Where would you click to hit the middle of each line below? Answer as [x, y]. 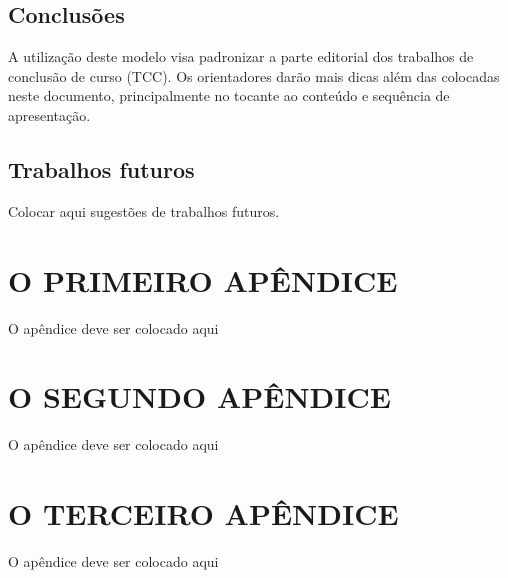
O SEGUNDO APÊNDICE [199, 396]
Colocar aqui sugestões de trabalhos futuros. [144, 210]
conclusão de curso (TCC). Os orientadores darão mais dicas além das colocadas [254, 75]
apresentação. [49, 114]
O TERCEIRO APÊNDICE [203, 513]
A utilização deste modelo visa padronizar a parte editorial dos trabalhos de [241, 56]
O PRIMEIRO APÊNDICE [203, 279]
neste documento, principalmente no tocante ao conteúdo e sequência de [229, 95]
